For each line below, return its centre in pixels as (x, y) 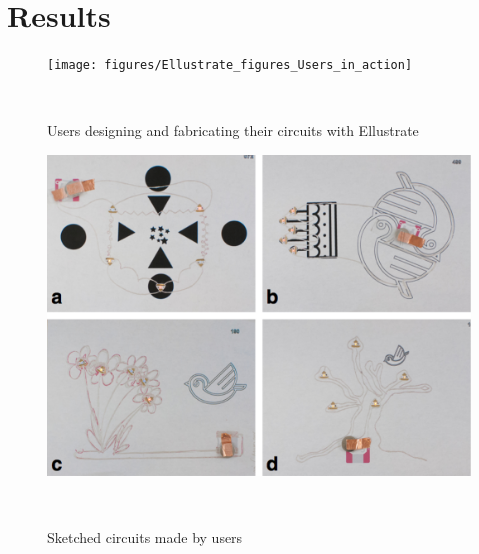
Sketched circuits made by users (145, 537)
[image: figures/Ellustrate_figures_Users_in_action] (230, 65)
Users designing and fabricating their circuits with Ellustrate (233, 130)
